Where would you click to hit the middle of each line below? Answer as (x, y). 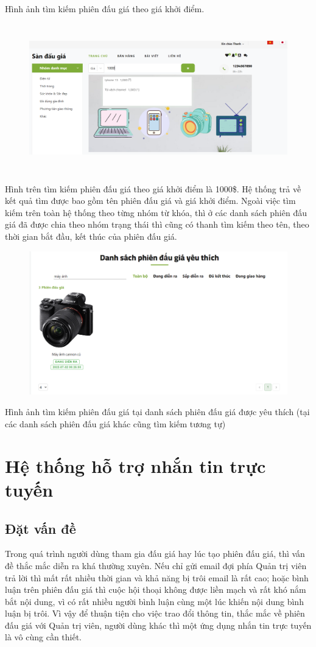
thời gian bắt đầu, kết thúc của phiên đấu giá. (91, 236)
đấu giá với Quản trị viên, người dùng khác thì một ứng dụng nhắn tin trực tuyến (158, 625)
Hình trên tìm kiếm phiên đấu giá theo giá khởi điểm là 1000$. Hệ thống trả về (153, 188)
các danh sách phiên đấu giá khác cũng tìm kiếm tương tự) (115, 423)
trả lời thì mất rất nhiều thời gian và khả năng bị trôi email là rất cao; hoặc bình (157, 577)
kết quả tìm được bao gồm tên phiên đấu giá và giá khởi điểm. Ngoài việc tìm (150, 201)
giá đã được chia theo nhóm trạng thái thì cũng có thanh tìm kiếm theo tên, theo (157, 224)
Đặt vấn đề (40, 528)
